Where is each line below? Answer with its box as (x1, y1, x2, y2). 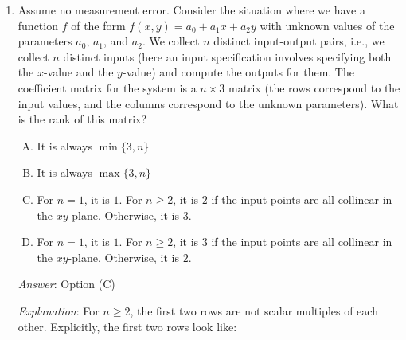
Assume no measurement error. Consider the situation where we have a (18, 2, 365, 18)
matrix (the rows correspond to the (228, 79, 400, 96)
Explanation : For (18, 302, 100, 319)
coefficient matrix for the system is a (18, 79, 197, 96)
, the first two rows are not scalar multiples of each (130, 302, 378, 319)
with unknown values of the (260, 17, 395, 33)
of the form (71, 17, 126, 33)
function (18, 17, 58, 33)
